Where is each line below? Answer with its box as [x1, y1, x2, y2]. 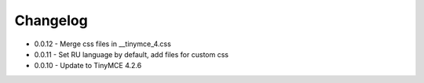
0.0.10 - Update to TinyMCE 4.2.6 [34, 61, 142, 70]
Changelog [14, 12, 88, 29]
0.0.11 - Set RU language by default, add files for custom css [34, 49, 229, 59]
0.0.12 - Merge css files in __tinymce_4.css [34, 39, 172, 49]
